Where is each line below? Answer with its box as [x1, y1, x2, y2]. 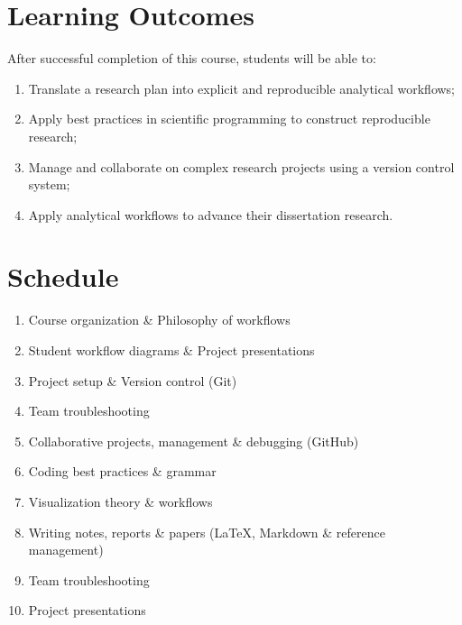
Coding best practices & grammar [28, 462, 217, 481]
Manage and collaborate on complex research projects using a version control [28, 157, 455, 176]
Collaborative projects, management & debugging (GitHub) [28, 431, 359, 450]
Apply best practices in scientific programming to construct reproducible [28, 109, 430, 128]
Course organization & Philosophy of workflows [28, 310, 291, 329]
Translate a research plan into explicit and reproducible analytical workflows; [28, 78, 456, 97]
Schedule [7, 258, 119, 295]
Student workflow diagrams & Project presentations [28, 341, 315, 359]
